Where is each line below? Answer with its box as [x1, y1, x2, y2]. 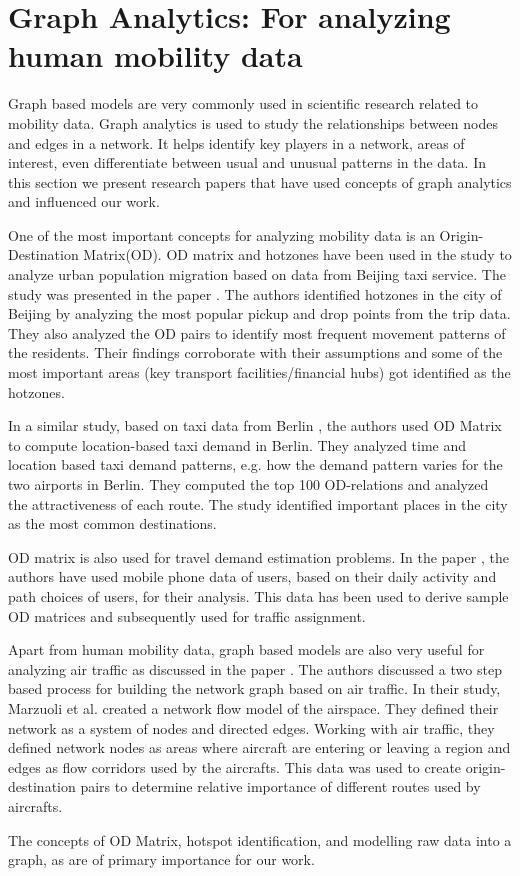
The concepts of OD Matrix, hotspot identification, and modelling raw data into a [8, 829, 512, 850]
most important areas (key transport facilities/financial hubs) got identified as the [8, 362, 511, 383]
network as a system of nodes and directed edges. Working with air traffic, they [8, 717, 495, 738]
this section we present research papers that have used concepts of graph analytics [8, 171, 512, 192]
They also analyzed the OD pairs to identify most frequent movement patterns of [8, 322, 506, 343]
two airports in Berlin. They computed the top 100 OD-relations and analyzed [8, 474, 489, 494]
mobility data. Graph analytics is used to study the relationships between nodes [8, 112, 498, 133]
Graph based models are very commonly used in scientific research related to [8, 93, 479, 114]
